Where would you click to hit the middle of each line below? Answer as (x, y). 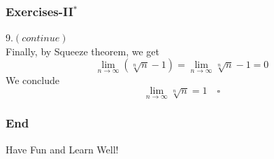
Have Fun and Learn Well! (62, 149)
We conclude (33, 79)
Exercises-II (39, 11)
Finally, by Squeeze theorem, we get (82, 51)
